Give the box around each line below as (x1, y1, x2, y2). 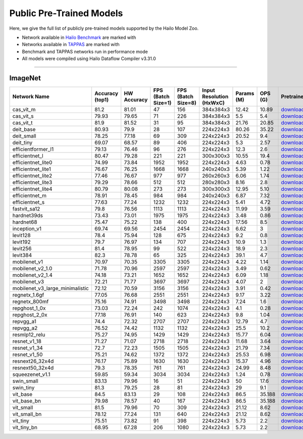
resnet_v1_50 (12, 351, 43, 358)
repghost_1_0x (12, 305, 46, 312)
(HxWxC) (202, 99, 225, 106)
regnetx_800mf (12, 298, 49, 305)
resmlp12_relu (12, 331, 45, 338)
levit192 (12, 239, 31, 246)
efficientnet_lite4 (12, 186, 53, 193)
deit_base (12, 126, 36, 133)
